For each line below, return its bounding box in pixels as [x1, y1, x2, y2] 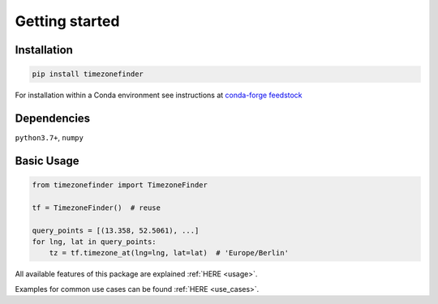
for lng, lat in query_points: [32, 238, 157, 246]
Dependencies [15, 111, 91, 125]
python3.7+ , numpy [15, 133, 84, 143]
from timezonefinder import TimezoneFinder [32, 181, 208, 190]
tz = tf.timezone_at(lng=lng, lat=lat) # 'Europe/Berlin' [49, 248, 290, 258]
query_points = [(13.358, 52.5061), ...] [32, 225, 200, 235]
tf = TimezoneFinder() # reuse [32, 203, 161, 212]
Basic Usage [15, 154, 79, 168]
